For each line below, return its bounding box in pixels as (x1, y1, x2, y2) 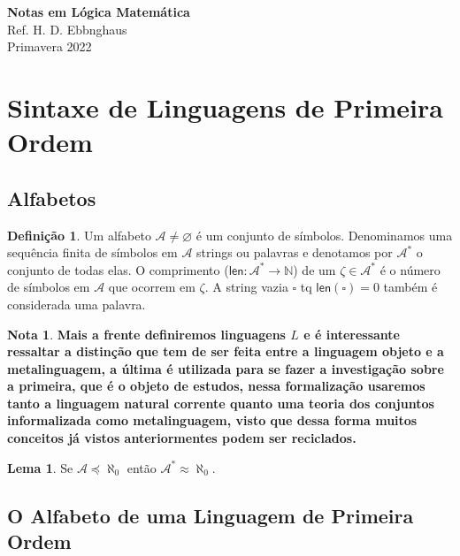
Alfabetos (7, 184, 96, 211)
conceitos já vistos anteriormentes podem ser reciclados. (7, 429, 356, 447)
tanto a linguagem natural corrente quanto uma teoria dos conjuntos (7, 393, 434, 412)
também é (383, 278, 438, 296)
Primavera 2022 (7, 37, 92, 56)
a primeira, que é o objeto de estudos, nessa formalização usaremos (7, 377, 425, 395)
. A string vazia (204, 278, 288, 296)
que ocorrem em (108, 278, 195, 296)
